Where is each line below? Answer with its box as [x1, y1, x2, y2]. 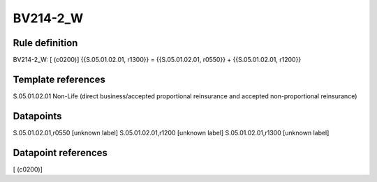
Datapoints [13, 110, 62, 122]
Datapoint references [13, 146, 108, 158]
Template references [13, 73, 106, 85]
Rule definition [13, 37, 78, 49]
